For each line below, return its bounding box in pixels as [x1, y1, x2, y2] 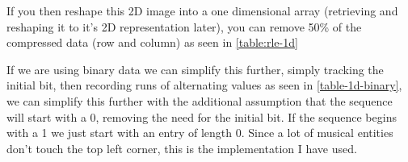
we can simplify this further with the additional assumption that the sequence [6, 92, 393, 109]
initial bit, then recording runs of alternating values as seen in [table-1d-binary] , [6, 77, 402, 93]
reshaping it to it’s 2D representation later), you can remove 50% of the [6, 18, 362, 35]
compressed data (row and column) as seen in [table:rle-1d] [6, 34, 298, 51]
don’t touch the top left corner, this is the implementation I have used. [6, 139, 357, 156]
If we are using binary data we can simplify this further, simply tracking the [6, 60, 384, 77]
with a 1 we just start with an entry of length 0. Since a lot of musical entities [6, 124, 393, 141]
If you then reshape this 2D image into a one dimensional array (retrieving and [6, 2, 398, 19]
